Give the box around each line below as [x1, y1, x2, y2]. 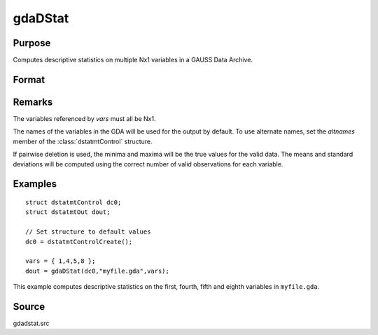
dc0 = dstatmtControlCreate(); [25, 238, 133, 245]
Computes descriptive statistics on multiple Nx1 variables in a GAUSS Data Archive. [13, 56, 253, 64]
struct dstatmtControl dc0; [25, 198, 122, 206]
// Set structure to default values [25, 228, 151, 236]
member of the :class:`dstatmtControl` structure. [13, 137, 153, 145]
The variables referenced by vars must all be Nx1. [13, 114, 156, 122]
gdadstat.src [13, 319, 50, 327]
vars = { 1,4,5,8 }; [25, 257, 96, 265]
